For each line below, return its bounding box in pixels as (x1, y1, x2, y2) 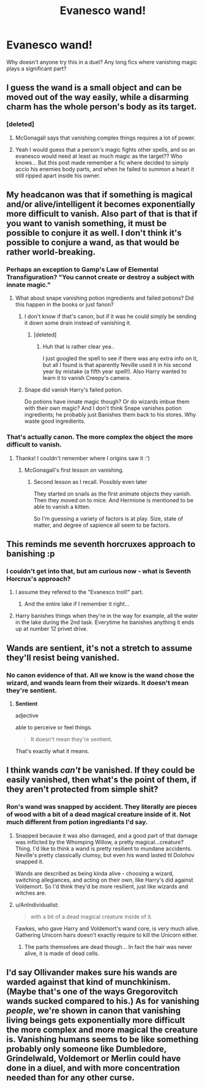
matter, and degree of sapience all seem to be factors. (33, 521, 170, 529)
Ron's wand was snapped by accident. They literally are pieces (6, 803, 198, 811)
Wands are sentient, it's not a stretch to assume (6, 643, 193, 653)
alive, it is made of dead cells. (24, 950, 100, 957)
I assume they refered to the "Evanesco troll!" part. (15, 589, 144, 596)
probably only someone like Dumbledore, (6, 1044, 167, 1054)
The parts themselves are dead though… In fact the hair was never (24, 943, 193, 950)
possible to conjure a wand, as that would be (6, 237, 180, 248)
